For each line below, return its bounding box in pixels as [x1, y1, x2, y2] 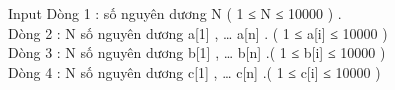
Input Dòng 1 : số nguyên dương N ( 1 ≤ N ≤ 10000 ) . [8, 3, 342, 23]
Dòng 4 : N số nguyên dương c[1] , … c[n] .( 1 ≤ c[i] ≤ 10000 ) [8, 61, 381, 82]
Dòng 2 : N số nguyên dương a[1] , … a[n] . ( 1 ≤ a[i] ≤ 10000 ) [8, 22, 388, 43]
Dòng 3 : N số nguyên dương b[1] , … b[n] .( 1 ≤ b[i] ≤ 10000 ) [8, 42, 386, 63]
